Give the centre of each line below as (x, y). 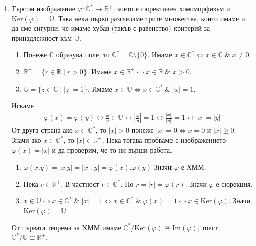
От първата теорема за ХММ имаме (66, 227)
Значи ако (26, 140)
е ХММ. (193, 167)
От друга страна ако (42, 130)
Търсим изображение (43, 8)
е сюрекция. (234, 183)
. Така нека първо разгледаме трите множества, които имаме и (150, 18)
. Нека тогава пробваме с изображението (164, 140)
